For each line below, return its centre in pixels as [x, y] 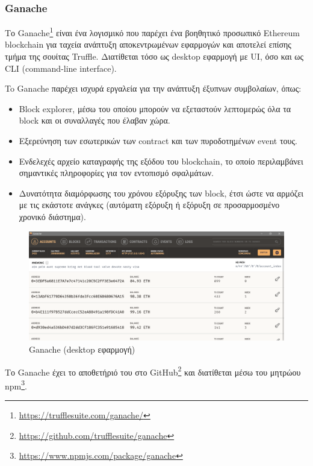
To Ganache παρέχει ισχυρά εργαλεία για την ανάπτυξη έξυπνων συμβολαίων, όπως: [153, 88]
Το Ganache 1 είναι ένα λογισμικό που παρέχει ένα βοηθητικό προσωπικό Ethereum [152, 32]
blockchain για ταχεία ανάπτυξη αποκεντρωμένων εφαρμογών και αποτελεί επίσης [148, 44]
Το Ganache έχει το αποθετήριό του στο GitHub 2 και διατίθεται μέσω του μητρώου [153, 371]
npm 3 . [16, 385]
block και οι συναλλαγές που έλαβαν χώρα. [95, 120]
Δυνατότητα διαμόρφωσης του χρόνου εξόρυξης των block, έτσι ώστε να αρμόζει [161, 193]
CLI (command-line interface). [61, 68]
